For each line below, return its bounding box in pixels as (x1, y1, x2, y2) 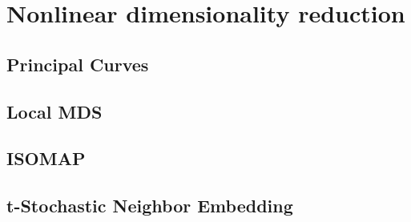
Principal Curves (6, 51, 149, 76)
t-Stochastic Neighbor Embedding (6, 193, 293, 218)
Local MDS (6, 99, 103, 123)
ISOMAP (6, 146, 86, 171)
